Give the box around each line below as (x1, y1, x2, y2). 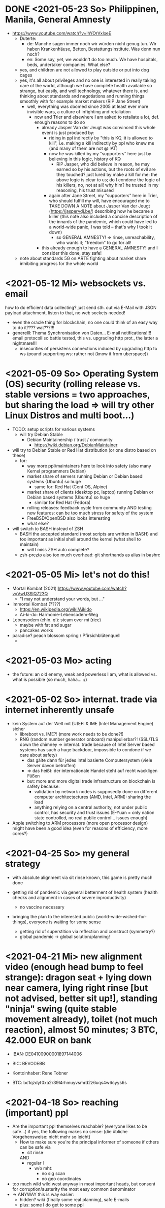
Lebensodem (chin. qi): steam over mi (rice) (12, 617, 101, 623)
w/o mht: (34, 1165, 53, 1171)
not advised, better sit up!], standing (5, 993, 158, 1004)
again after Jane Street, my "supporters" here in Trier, (49, 192, 159, 198)
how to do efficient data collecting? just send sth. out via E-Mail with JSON (5, 304, 157, 310)
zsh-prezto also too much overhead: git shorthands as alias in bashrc (19, 552, 161, 558)
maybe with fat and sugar (19, 622, 72, 628)
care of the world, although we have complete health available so (19, 82, 152, 88)
